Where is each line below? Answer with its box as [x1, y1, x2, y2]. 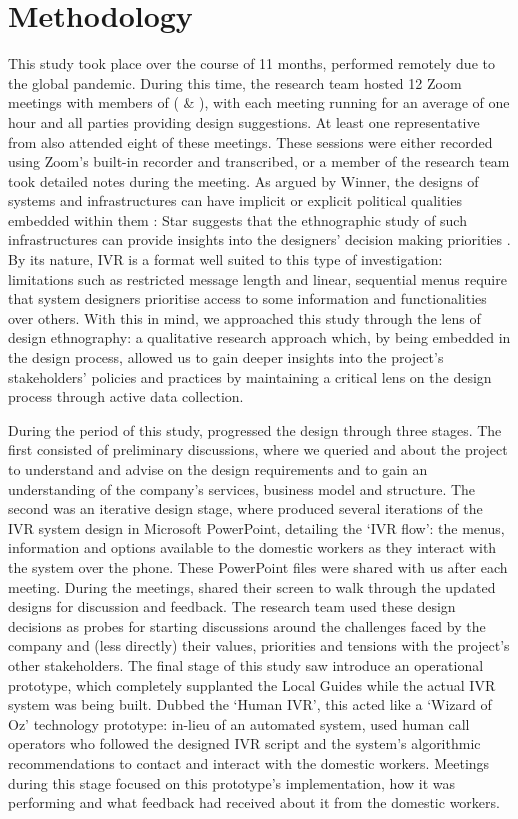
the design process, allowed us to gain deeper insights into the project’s [8, 347, 444, 368]
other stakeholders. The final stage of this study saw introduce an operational [8, 654, 484, 675]
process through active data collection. [8, 386, 244, 407]
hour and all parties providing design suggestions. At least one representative [8, 111, 480, 132]
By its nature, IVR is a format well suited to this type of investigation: [8, 249, 443, 270]
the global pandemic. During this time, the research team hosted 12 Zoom [8, 72, 462, 93]
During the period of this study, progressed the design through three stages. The [8, 419, 502, 440]
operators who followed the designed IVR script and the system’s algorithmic [8, 733, 481, 754]
